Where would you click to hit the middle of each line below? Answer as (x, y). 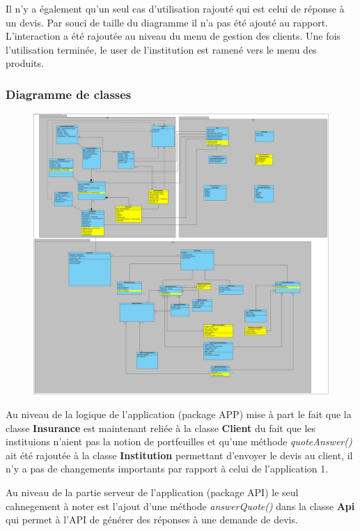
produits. (25, 63)
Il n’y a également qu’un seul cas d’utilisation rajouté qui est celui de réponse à (175, 8)
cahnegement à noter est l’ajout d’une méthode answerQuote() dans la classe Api (180, 506)
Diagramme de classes (69, 94)
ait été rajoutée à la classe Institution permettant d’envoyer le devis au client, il (179, 455)
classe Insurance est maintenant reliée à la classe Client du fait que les (161, 428)
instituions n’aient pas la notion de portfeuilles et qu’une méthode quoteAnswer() (179, 441)
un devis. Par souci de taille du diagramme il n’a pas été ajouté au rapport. (167, 22)
